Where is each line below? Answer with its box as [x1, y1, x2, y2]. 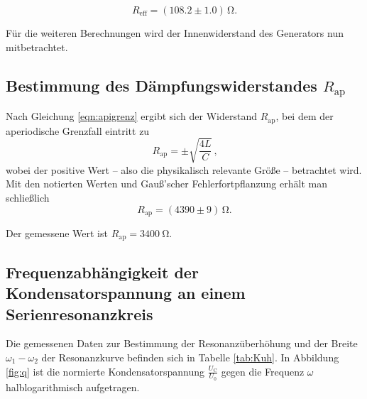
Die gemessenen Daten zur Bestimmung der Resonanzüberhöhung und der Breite [6, 336, 358, 351]
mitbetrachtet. [6, 39, 68, 54]
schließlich [6, 190, 50, 204]
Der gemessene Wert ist [6, 226, 108, 240]
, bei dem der [275, 109, 334, 124]
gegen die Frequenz [221, 364, 305, 378]
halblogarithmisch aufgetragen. [6, 379, 140, 394]
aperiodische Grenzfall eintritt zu [6, 123, 150, 138]
